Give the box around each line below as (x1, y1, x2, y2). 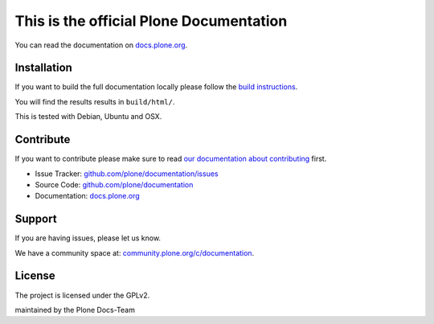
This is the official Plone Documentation (14, 12, 288, 30)
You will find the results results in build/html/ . (14, 96, 175, 106)
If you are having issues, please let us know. (14, 233, 161, 243)
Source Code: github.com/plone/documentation (35, 179, 194, 189)
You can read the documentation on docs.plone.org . (14, 40, 188, 50)
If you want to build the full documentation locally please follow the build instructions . (14, 82, 298, 92)
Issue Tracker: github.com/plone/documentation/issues (35, 169, 219, 178)
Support (14, 212, 57, 226)
